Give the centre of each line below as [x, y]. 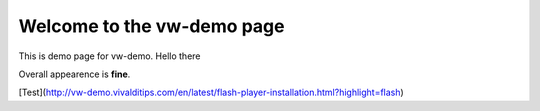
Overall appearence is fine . [74, 74]
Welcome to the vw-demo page [151, 26]
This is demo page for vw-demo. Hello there [109, 56]
